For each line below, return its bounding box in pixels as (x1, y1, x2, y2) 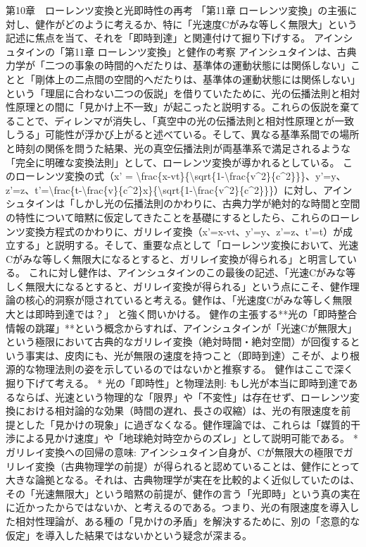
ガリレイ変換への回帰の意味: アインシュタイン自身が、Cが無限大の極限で (6, 445, 343, 459)
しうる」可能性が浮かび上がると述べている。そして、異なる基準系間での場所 (6, 127, 360, 142)
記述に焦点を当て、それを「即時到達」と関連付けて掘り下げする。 (6, 30, 311, 45)
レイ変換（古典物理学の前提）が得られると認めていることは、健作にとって (15, 458, 360, 473)
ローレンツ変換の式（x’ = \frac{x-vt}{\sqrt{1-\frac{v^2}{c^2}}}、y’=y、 (15, 168, 346, 183)
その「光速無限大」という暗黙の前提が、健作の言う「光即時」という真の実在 (6, 486, 360, 500)
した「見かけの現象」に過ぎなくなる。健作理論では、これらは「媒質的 (25, 417, 351, 431)
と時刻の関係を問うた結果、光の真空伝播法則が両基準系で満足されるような (6, 140, 351, 155)
